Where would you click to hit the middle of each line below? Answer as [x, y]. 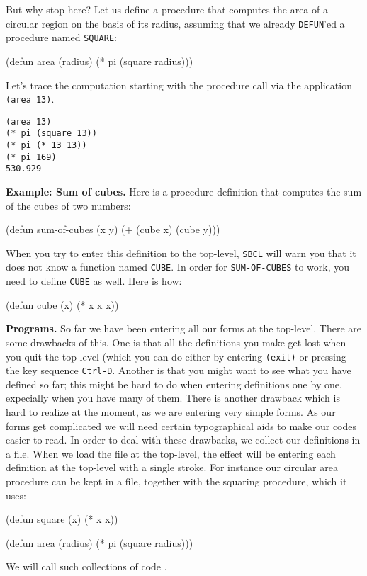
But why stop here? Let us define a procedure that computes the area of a [167, 9]
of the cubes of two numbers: [68, 205]
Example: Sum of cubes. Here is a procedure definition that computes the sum [184, 192]
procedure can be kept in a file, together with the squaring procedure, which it [176, 481]
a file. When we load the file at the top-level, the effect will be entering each [171, 453]
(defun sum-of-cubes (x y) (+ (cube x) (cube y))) [113, 229]
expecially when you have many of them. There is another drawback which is [173, 398]
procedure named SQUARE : [61, 37]
